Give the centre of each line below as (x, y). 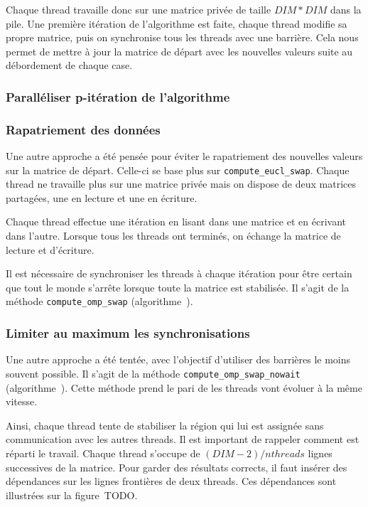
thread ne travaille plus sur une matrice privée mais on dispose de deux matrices (181, 184)
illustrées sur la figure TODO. (72, 495)
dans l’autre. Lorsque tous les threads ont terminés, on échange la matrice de (173, 236)
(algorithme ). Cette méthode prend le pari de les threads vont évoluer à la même (184, 387)
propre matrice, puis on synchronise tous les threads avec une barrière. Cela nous (182, 37)
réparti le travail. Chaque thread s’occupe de (103, 453)
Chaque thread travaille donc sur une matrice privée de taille (139, 9)
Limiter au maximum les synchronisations (128, 333)
